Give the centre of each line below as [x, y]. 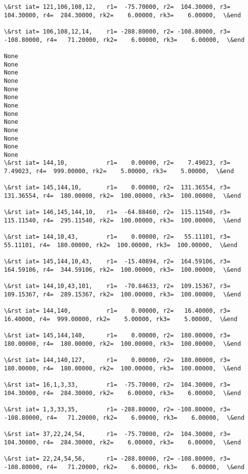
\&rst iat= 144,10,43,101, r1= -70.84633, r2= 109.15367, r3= [117, 286]
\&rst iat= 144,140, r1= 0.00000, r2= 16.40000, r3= [117, 311]
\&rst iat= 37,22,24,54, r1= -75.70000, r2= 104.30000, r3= [117, 434]
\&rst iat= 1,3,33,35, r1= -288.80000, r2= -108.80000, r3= [117, 410]
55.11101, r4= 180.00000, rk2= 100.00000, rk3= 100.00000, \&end [121, 245]
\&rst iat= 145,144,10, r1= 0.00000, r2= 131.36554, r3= [117, 188]
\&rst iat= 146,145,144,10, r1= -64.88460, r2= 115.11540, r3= [117, 212]
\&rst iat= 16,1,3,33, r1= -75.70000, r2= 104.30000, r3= [117, 385]
